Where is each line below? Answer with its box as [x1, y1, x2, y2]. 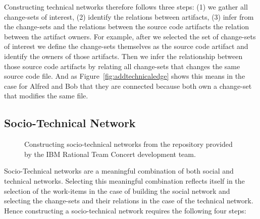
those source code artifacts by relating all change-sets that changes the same [4, 61, 240, 71]
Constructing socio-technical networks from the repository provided [24, 139, 233, 149]
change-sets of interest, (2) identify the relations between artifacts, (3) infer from [4, 11, 254, 22]
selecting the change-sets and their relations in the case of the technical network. [4, 195, 253, 206]
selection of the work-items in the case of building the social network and [4, 185, 230, 196]
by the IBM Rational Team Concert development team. [24, 148, 196, 159]
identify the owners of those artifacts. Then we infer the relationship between [4, 50, 243, 61]
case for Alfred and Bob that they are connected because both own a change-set [4, 80, 252, 91]
